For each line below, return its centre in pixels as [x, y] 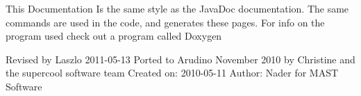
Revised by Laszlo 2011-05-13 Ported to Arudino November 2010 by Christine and [180, 59]
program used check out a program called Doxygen [114, 36]
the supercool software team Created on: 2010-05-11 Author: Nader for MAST [172, 73]
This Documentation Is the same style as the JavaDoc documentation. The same [177, 8]
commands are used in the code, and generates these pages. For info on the [165, 22]
